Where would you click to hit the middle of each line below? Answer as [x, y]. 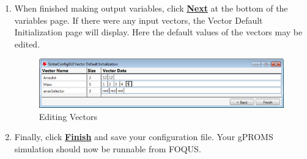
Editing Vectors [68, 116]
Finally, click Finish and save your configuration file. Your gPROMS [144, 137]
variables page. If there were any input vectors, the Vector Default [139, 20]
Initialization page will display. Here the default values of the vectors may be [158, 32]
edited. [27, 44]
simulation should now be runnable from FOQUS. [108, 148]
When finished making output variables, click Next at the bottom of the [151, 8]
